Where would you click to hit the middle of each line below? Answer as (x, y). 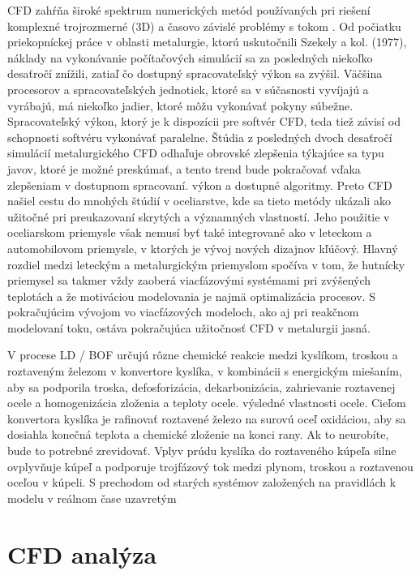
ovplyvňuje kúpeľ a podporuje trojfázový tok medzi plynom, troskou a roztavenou (210, 466)
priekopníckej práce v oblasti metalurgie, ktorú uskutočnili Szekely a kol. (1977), (207, 42)
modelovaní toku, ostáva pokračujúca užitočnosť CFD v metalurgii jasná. (189, 327)
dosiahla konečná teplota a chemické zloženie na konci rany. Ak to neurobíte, (198, 434)
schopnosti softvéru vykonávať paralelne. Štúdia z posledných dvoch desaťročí (200, 137)
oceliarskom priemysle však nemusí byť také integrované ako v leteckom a (190, 232)
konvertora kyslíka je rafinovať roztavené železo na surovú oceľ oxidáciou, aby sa (207, 418)
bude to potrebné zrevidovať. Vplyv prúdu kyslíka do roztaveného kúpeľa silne (202, 451)
